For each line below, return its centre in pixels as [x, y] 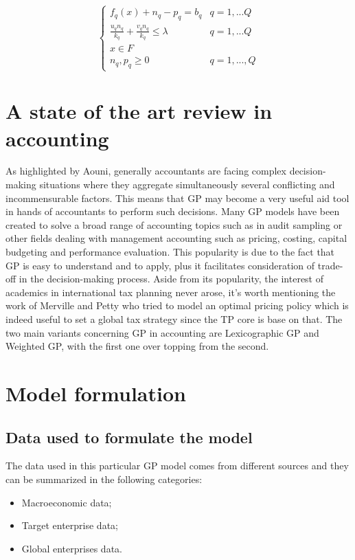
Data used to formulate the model [129, 437]
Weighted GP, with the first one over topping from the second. [137, 346]
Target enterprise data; [70, 525]
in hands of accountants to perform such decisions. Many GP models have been [173, 211]
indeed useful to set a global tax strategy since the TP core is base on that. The [174, 319]
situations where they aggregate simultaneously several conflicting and [187, 184]
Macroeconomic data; [67, 502]
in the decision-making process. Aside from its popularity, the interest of [171, 279]
